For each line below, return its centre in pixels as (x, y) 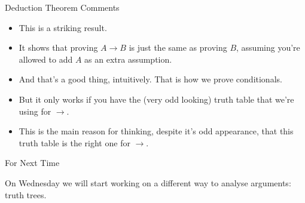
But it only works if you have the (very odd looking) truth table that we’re (156, 99)
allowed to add (46, 59)
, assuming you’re (268, 47)
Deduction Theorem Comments (62, 7)
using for (35, 111)
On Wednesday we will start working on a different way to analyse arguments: (148, 182)
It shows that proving (58, 47)
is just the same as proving (178, 47)
